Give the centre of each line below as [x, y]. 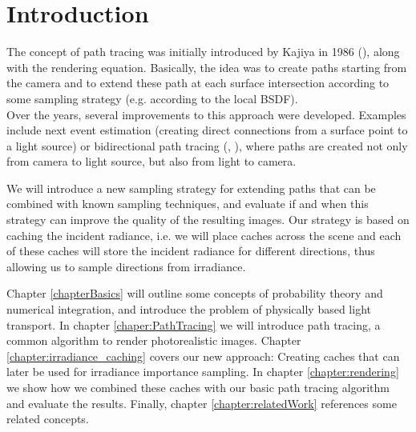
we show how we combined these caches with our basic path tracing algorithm [198, 387]
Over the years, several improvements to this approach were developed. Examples [206, 114]
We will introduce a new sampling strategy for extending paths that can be [191, 188]
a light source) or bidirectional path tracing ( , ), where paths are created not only [207, 145]
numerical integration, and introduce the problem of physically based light [189, 309]
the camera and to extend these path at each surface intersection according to [198, 83]
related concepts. [48, 419]
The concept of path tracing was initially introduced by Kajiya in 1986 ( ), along [203, 52]
